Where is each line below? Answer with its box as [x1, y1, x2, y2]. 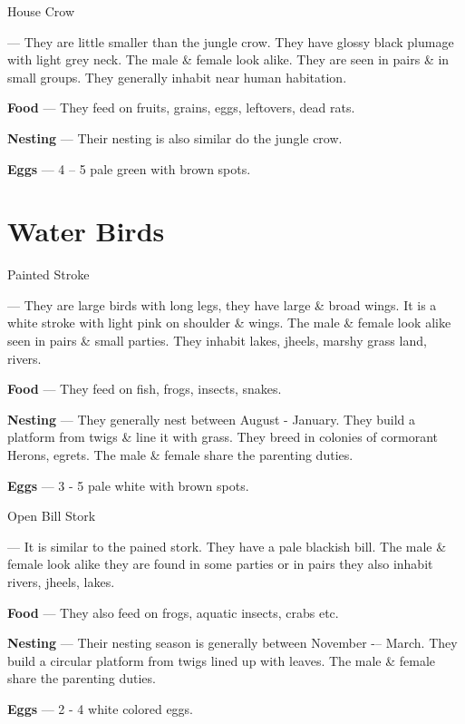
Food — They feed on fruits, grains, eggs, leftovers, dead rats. [7, 98, 355, 117]
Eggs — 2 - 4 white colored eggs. [7, 699, 194, 718]
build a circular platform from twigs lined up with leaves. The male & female [7, 651, 436, 670]
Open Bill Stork [7, 506, 96, 525]
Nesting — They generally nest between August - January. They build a [7, 409, 415, 428]
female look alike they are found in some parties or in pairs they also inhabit [7, 554, 433, 573]
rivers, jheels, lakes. [7, 572, 115, 591]
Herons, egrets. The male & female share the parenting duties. [7, 445, 354, 465]
